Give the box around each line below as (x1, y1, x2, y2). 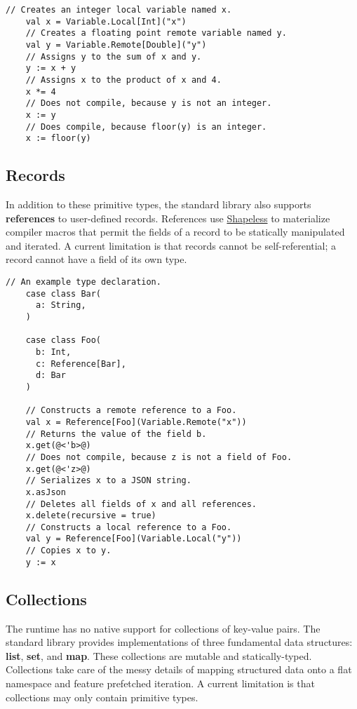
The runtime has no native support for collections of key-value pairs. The (6, 621, 321, 635)
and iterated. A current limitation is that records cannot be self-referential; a (6, 238, 337, 252)
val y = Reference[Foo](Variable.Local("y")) (25, 534, 242, 544)
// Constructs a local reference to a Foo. (25, 522, 232, 532)
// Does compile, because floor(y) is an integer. (25, 121, 267, 132)
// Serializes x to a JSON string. (25, 475, 191, 486)
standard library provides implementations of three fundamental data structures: (6, 635, 353, 649)
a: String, (35, 300, 86, 311)
